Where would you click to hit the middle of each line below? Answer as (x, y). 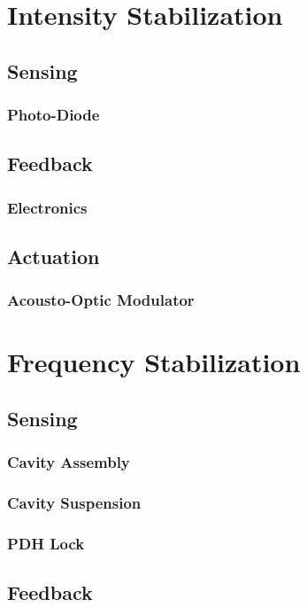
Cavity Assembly (69, 462)
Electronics (47, 207)
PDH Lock (46, 544)
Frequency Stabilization (154, 362)
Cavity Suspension (74, 503)
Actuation (54, 257)
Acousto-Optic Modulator (101, 300)
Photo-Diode (54, 115)
